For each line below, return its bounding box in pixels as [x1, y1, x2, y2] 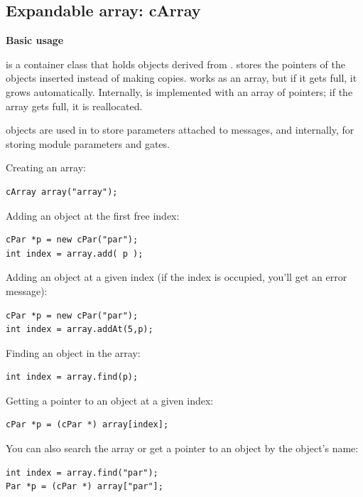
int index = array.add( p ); [6, 248, 143, 259]
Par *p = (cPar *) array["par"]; [6, 481, 163, 492]
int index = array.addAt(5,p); [6, 324, 153, 335]
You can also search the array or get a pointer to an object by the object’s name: [6, 441, 359, 456]
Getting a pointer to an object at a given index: [6, 392, 214, 407]
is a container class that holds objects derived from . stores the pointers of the [6, 56, 345, 71]
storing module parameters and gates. [6, 136, 170, 151]
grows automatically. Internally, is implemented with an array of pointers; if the [6, 84, 353, 99]
